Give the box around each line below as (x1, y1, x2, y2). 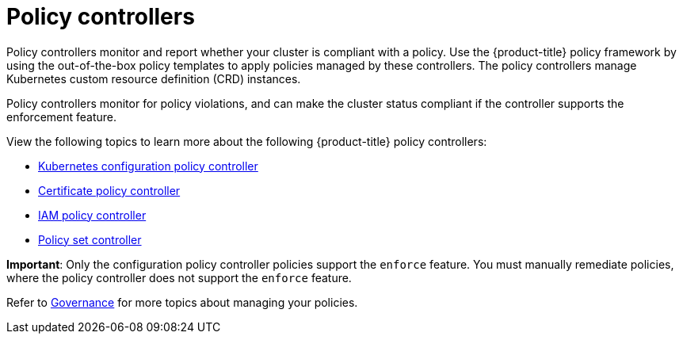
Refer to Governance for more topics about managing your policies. (6, 295, 358, 309)
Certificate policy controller (38, 183, 181, 197)
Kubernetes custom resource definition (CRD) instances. (6, 71, 301, 86)
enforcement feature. (6, 109, 117, 124)
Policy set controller (38, 232, 142, 246)
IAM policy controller (38, 208, 147, 222)
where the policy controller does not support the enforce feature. (6, 270, 352, 285)
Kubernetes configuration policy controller (38, 159, 258, 173)
